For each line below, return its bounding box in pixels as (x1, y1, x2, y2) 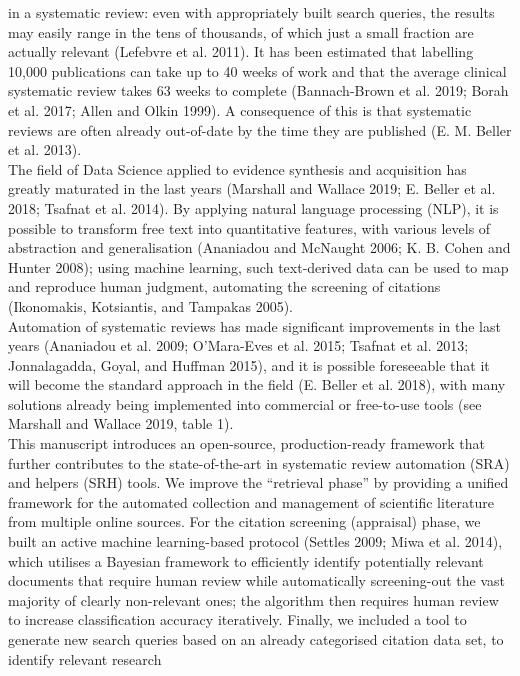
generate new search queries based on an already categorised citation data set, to (8, 629, 504, 649)
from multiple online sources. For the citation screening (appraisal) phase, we (8, 511, 481, 532)
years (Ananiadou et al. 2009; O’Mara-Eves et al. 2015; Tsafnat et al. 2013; (8, 335, 469, 356)
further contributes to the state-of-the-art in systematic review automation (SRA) (8, 452, 510, 473)
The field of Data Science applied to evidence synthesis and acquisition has (8, 158, 467, 179)
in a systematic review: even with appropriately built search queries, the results (8, 2, 495, 22)
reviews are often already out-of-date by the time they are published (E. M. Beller (8, 119, 512, 140)
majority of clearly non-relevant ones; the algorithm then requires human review (8, 589, 499, 610)
